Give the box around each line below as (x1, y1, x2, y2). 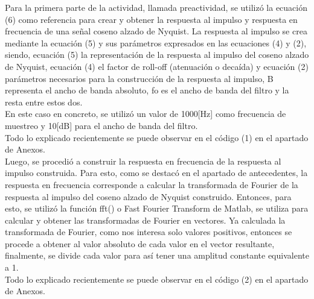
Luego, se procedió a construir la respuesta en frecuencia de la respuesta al (5, 154, 281, 167)
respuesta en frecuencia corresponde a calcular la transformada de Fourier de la (5, 178, 298, 190)
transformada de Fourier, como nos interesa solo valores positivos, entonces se (5, 225, 292, 238)
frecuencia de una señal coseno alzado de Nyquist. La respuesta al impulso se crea (5, 25, 307, 37)
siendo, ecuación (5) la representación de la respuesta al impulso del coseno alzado (5, 48, 309, 61)
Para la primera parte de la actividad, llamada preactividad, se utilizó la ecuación (5, 1, 307, 13)
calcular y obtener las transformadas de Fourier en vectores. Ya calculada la (5, 213, 286, 226)
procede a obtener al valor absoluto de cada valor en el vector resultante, (5, 237, 275, 250)
